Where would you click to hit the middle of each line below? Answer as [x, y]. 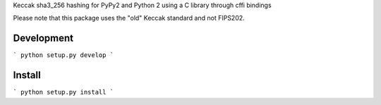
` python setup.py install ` [64, 92]
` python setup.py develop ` [64, 55]
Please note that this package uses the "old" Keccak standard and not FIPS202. [129, 18]
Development [43, 38]
